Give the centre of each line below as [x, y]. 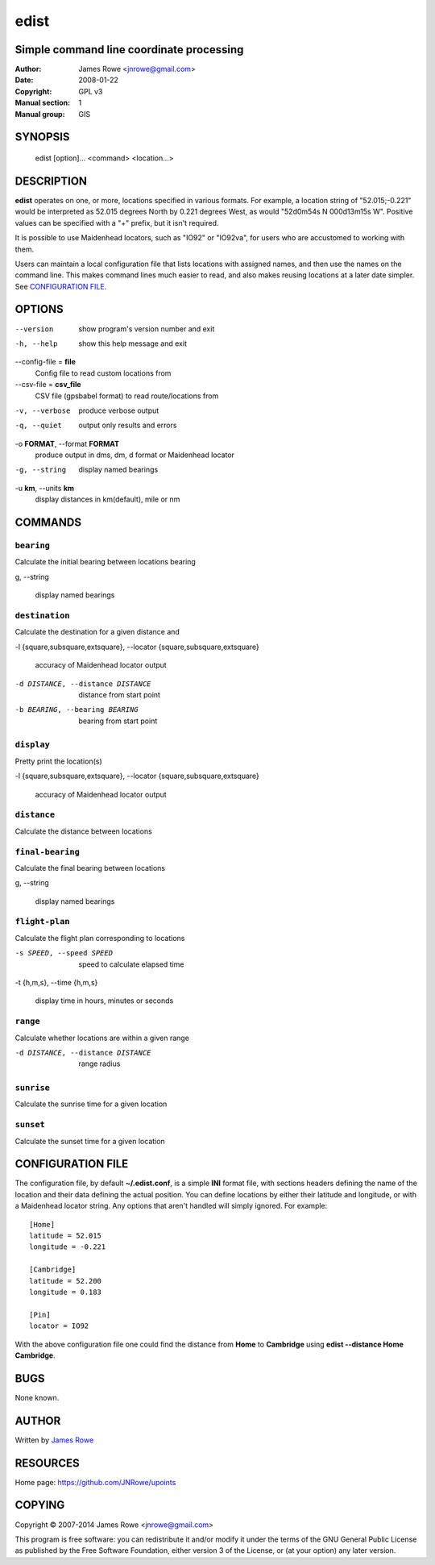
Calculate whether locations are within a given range [102, 1038]
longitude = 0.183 [66, 1292]
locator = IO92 [59, 1326]
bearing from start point [118, 721]
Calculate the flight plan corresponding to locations [100, 938]
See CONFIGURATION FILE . [61, 286]
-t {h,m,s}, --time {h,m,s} [56, 982]
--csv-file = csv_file [48, 385]
